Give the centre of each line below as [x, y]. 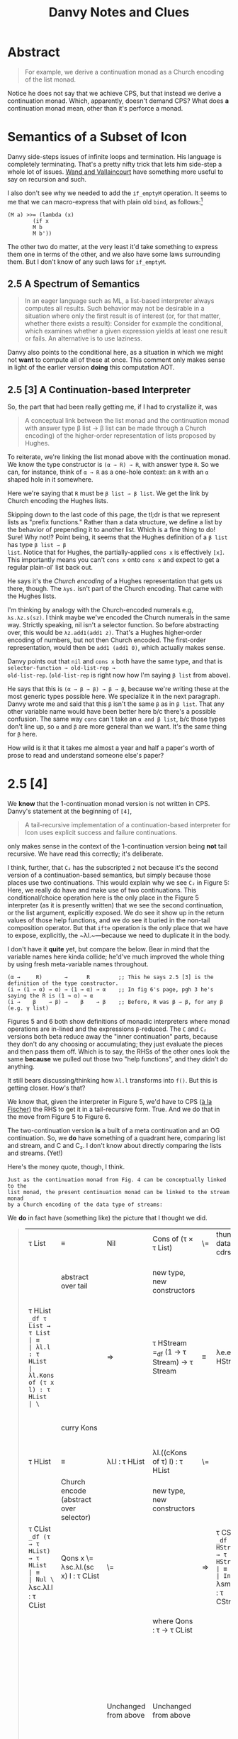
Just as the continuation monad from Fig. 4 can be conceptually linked [117, 1180]
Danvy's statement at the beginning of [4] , [70, 811]
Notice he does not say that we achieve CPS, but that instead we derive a [114, 93]
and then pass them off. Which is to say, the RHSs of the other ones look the [119, 1051]
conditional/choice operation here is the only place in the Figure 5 [103, 898]
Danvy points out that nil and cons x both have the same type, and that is [115, 661]
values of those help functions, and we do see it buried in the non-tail [109, 920]
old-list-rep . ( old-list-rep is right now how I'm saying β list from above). [119, 675]
